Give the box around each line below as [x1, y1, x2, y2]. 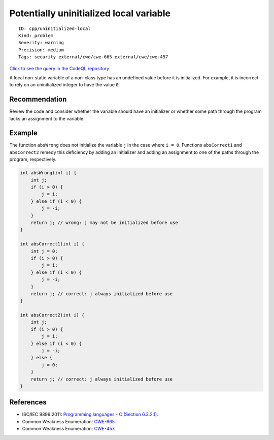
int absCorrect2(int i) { [20, 312, 85, 318]
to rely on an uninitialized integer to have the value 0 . [9, 82, 120, 88]
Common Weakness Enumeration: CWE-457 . [22, 426, 116, 432]
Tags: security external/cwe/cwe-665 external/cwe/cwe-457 [18, 54, 168, 60]
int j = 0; [30, 248, 58, 254]
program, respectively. [9, 156, 57, 163]
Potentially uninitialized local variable [9, 8, 171, 19]
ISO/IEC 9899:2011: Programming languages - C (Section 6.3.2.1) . [22, 412, 158, 418]
